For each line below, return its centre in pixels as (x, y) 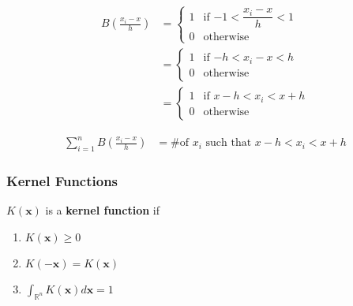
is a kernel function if (103, 210)
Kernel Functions (62, 180)
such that (229, 143)
